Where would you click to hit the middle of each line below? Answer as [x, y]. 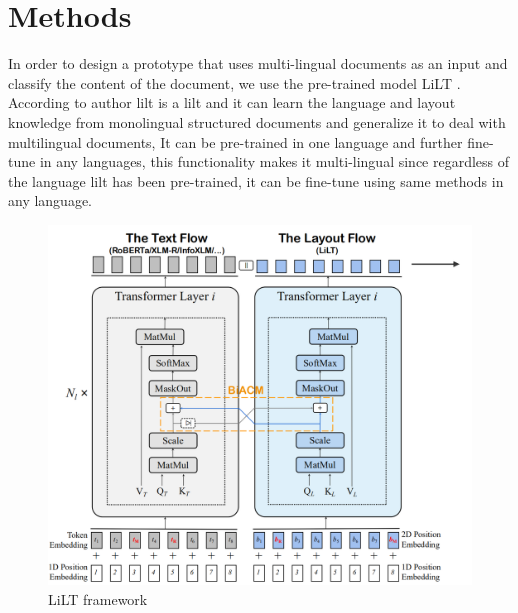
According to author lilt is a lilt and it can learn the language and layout [232, 102]
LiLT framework [98, 598]
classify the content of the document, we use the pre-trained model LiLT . [234, 82]
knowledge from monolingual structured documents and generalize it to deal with [257, 121]
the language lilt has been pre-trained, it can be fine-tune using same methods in [256, 180]
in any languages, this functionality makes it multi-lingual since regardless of [274, 161]
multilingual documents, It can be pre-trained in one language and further [235, 141]
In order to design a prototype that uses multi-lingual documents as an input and [258, 63]
